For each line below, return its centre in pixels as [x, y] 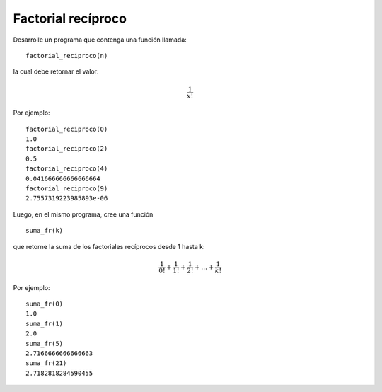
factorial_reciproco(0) [67, 129]
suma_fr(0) [45, 304]
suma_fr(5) [45, 344]
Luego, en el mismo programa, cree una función [83, 214]
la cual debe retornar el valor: [56, 71]
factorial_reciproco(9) [67, 189]
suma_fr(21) [46, 363]
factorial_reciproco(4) [67, 169]
